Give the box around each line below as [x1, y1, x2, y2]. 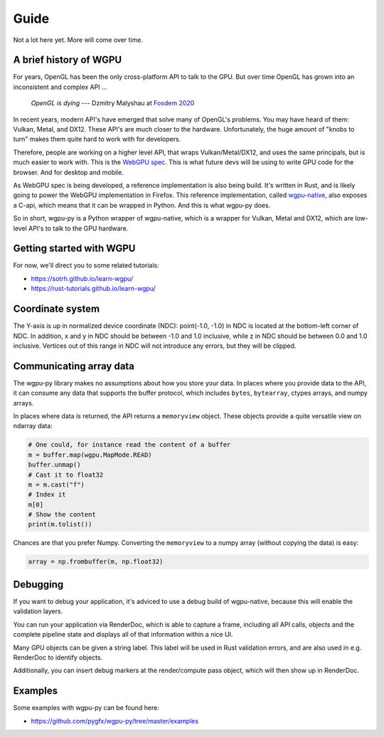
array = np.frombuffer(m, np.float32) [28, 558, 164, 566]
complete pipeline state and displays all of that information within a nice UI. [13, 630, 233, 639]
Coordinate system [13, 303, 100, 315]
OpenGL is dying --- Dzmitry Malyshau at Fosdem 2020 [31, 99, 195, 107]
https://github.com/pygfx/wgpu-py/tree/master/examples [31, 716, 199, 725]
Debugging [13, 578, 64, 590]
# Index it [28, 491, 66, 499]
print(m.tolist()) [28, 520, 92, 529]
